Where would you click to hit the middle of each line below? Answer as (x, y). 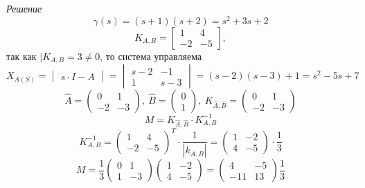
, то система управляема (151, 56)
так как (21, 56)
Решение (24, 8)
